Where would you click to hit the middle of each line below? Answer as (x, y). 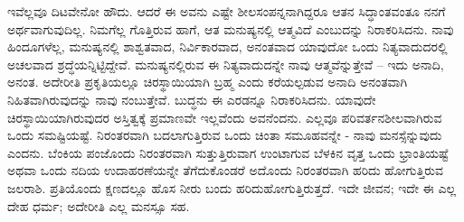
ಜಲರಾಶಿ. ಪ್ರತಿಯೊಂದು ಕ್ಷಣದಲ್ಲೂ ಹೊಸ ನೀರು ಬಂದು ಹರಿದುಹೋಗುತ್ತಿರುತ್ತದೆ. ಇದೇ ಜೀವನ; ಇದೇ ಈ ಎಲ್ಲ (232, 187)
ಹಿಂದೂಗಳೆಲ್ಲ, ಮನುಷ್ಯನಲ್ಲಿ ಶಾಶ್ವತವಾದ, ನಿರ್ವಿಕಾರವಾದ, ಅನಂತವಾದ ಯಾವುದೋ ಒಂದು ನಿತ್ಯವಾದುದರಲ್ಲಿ (227, 46)
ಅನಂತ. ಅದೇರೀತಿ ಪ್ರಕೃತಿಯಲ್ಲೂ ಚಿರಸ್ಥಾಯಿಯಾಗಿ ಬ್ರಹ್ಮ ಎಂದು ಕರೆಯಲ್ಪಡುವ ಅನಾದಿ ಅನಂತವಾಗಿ (208, 82)
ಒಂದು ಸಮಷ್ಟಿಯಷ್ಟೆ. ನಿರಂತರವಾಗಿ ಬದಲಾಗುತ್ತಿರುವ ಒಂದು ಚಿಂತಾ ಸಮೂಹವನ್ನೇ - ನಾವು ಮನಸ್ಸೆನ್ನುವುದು (225, 135)
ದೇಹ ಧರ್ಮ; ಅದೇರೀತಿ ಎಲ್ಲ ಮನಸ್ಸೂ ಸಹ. (99, 205)
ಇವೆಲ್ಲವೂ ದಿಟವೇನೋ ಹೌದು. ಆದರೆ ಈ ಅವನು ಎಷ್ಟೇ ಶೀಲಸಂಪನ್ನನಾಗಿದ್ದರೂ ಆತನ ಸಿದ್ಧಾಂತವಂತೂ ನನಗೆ (227, 11)
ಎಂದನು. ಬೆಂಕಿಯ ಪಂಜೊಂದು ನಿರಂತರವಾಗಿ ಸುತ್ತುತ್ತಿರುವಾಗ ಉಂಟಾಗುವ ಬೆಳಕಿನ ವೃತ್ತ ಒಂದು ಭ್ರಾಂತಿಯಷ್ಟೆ (228, 152)
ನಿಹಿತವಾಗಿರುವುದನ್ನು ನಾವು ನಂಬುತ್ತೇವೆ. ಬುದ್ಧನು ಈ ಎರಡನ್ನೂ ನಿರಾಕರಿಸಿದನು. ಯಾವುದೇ (192, 99)
